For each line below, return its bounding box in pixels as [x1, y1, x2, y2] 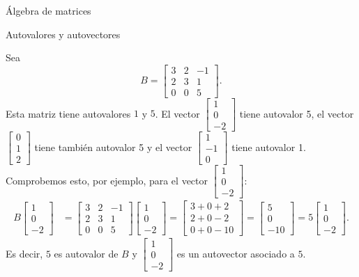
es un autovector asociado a [176, 246, 295, 260]
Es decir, [6, 246, 43, 260]
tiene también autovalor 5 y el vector [34, 139, 192, 154]
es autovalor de [54, 246, 119, 260]
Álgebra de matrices [6, 3, 91, 17]
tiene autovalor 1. [231, 139, 306, 154]
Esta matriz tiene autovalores [6, 106, 131, 120]
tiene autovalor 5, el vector [239, 106, 354, 120]
